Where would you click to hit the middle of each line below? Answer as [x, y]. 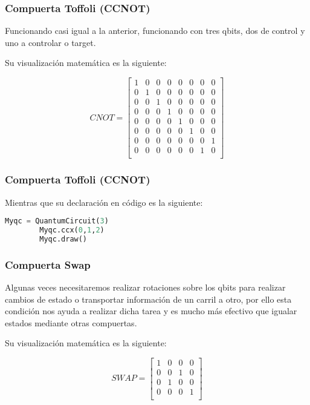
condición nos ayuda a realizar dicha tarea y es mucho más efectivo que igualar [151, 311]
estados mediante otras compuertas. [71, 322]
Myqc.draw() [63, 239]
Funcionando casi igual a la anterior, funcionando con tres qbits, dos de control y [155, 31]
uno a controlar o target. [50, 42]
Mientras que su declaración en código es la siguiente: [104, 202]
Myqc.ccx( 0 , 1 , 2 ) [72, 230]
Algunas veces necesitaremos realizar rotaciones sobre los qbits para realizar [145, 287]
